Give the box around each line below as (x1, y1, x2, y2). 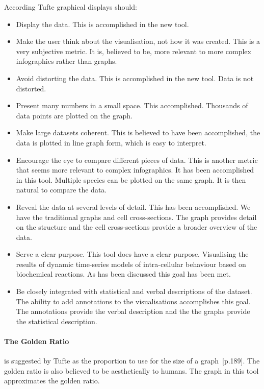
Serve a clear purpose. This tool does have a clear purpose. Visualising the (16, 249, 249, 259)
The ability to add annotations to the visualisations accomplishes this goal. (16, 296, 251, 306)
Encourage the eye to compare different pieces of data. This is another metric (16, 154, 258, 165)
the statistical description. (16, 315, 97, 326)
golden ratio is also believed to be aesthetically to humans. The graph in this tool (4, 365, 259, 376)
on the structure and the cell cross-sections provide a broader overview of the (16, 222, 257, 232)
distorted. (16, 83, 46, 93)
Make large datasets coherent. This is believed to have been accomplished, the (16, 127, 260, 138)
